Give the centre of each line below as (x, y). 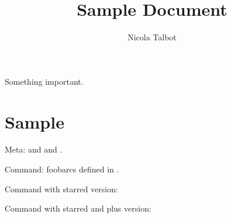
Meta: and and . (34, 149)
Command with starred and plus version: (78, 208)
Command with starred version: (61, 188)
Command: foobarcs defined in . (62, 169)
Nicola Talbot (152, 37)
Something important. (44, 81)
